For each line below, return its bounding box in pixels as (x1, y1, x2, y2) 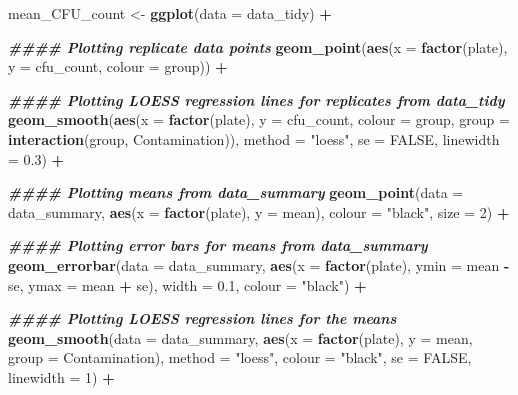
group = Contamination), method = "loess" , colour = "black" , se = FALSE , (8, 347, 472, 368)
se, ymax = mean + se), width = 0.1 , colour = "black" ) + (8, 274, 367, 295)
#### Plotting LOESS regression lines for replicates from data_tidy (8, 89, 505, 110)
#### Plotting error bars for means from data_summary (8, 235, 428, 256)
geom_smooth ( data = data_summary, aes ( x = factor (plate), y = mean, (8, 327, 473, 348)
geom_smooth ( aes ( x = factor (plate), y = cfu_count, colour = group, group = (8, 109, 510, 130)
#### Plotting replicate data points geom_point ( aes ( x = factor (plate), (8, 36, 508, 57)
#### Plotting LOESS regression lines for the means (8, 308, 397, 329)
